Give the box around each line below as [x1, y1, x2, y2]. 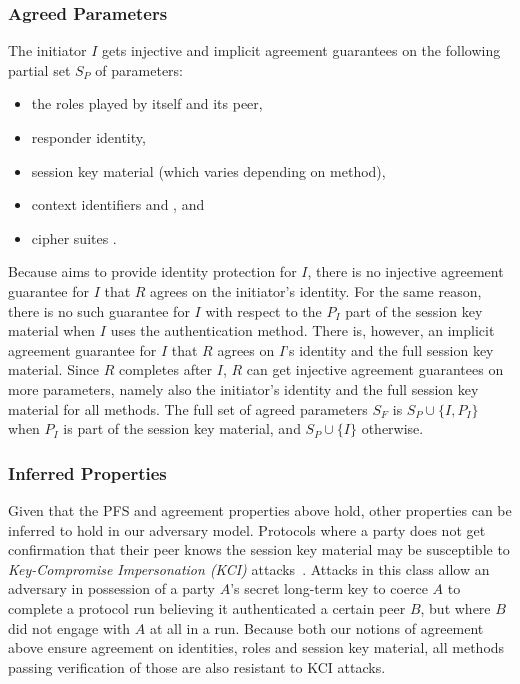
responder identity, [31, 127, 146, 147]
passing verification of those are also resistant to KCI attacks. [8, 656, 386, 677]
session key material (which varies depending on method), [31, 160, 386, 181]
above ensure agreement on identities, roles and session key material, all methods [8, 637, 505, 658]
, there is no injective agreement [307, 261, 504, 282]
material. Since [8, 359, 100, 380]
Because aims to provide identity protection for [8, 261, 297, 282]
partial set [8, 59, 71, 80]
